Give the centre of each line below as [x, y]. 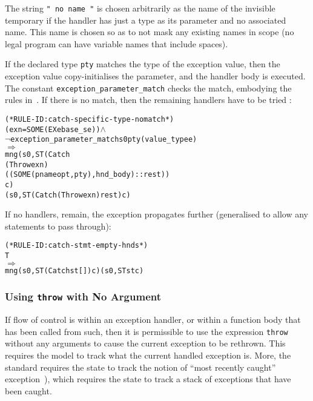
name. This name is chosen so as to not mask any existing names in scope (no [150, 32]
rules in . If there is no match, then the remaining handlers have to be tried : [148, 100]
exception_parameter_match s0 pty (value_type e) [104, 140]
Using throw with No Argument [83, 297]
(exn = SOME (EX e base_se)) [53, 129]
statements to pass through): [58, 226]
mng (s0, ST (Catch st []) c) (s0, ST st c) [74, 270]
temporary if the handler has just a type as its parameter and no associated [146, 20]
